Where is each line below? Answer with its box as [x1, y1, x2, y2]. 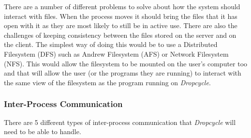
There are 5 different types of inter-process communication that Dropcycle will [4, 117, 236, 127]
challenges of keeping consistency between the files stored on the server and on [4, 30, 236, 40]
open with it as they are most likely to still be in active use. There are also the [4, 20, 237, 31]
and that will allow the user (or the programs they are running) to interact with [4, 68, 241, 78]
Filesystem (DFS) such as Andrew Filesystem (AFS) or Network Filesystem [4, 48, 229, 59]
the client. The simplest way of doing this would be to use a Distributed [4, 39, 218, 49]
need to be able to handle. [4, 126, 81, 137]
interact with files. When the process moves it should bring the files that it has [4, 11, 237, 21]
